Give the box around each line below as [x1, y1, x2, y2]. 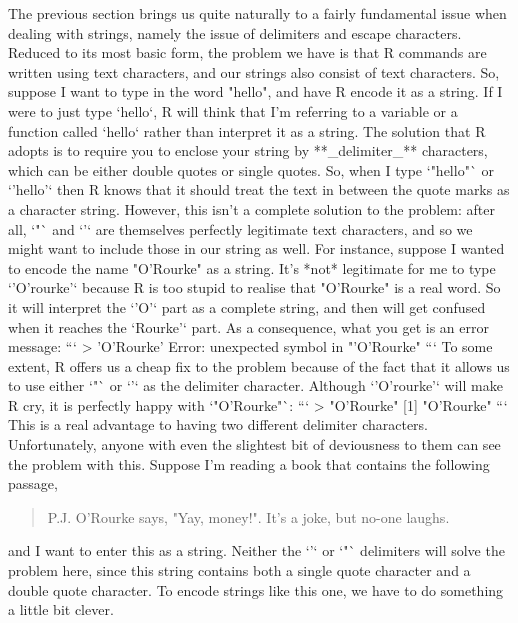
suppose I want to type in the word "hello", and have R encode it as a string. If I [8, 81, 503, 102]
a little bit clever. [8, 599, 114, 620]
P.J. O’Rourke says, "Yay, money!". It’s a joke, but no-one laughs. [47, 506, 450, 527]
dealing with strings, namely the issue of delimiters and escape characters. [8, 22, 462, 43]
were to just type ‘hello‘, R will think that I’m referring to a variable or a [8, 100, 458, 121]
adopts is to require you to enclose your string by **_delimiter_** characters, [8, 140, 488, 161]
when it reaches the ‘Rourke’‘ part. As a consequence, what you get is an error [8, 316, 489, 337]
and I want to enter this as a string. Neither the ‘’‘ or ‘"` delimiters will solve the [8, 540, 505, 561]
